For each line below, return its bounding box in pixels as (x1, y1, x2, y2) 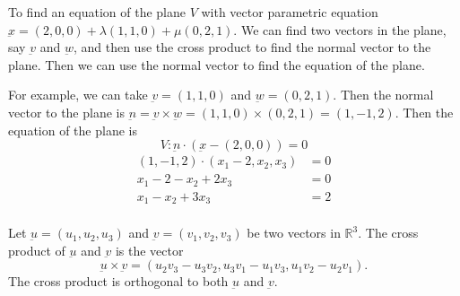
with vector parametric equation (201, 3, 378, 21)
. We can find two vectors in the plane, (233, 20, 447, 39)
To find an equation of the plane (8, 3, 186, 21)
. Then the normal (333, 85, 434, 104)
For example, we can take (8, 85, 148, 104)
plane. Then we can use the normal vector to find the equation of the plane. (8, 55, 425, 74)
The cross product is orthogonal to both (8, 272, 229, 291)
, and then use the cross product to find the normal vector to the (73, 38, 431, 57)
